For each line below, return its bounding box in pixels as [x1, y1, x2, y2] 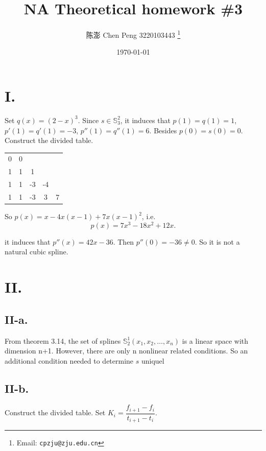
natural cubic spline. [5, 246, 68, 257]
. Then [113, 236, 134, 247]
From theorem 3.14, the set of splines [5, 335, 121, 346]
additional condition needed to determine [5, 355, 134, 366]
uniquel [141, 355, 164, 366]
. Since [78, 114, 99, 125]
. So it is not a [195, 236, 240, 247]
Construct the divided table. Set [5, 407, 106, 418]
